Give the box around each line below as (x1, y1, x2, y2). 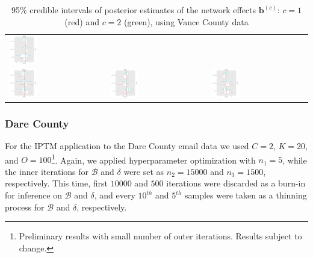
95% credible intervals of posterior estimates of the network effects (11, 4, 256, 16)
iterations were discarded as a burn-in (166, 177, 306, 189)
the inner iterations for (5, 165, 89, 177)
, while (282, 153, 307, 166)
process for (5, 200, 45, 213)
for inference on (5, 189, 62, 201)
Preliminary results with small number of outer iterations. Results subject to (19, 230, 302, 242)
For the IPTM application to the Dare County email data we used (5, 139, 249, 152)
